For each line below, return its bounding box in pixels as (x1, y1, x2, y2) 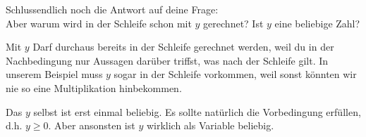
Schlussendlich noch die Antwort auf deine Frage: (6, 2, 219, 16)
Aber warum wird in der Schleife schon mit (6, 15, 192, 30)
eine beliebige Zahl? (274, 15, 360, 30)
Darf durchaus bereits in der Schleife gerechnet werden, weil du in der (32, 39, 334, 54)
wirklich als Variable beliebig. (146, 118, 274, 133)
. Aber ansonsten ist (48, 118, 135, 133)
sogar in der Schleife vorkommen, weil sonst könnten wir (114, 67, 357, 81)
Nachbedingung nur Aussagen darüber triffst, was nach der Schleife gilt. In (6, 53, 329, 67)
